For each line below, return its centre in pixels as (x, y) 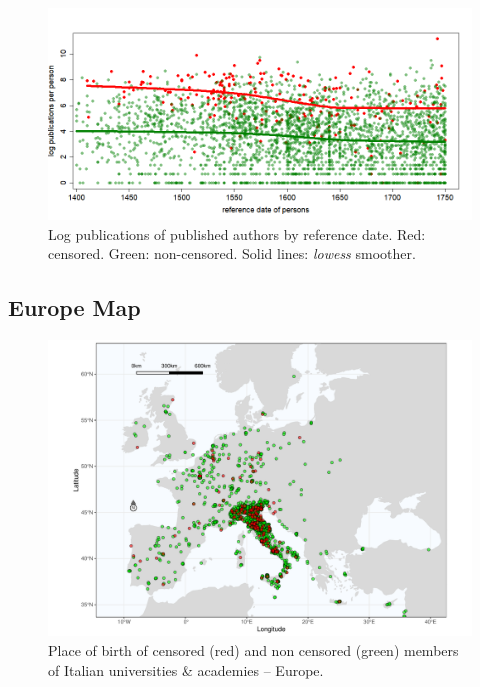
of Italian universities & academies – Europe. (186, 669)
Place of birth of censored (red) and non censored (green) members (253, 650)
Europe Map (74, 307)
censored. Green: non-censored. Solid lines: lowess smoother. (232, 253)
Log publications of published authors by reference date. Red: (237, 233)
